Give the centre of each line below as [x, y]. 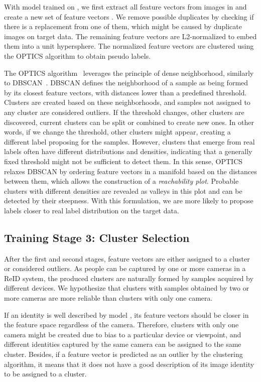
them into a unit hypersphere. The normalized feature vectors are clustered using [129, 46]
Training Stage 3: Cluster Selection [97, 237]
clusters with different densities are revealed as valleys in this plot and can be [123, 190]
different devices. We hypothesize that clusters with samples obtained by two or [127, 288]
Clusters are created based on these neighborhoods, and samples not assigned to [127, 102]
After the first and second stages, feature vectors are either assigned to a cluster [127, 258]
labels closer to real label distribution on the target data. [92, 210]
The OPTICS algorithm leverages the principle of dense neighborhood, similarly [129, 73]
